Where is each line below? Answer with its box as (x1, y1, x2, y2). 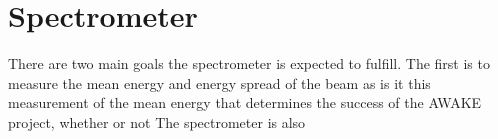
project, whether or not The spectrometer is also (8, 111, 306, 132)
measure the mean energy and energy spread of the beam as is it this (8, 72, 431, 93)
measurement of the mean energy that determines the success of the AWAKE (8, 92, 482, 113)
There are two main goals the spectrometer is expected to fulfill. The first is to (8, 53, 490, 74)
